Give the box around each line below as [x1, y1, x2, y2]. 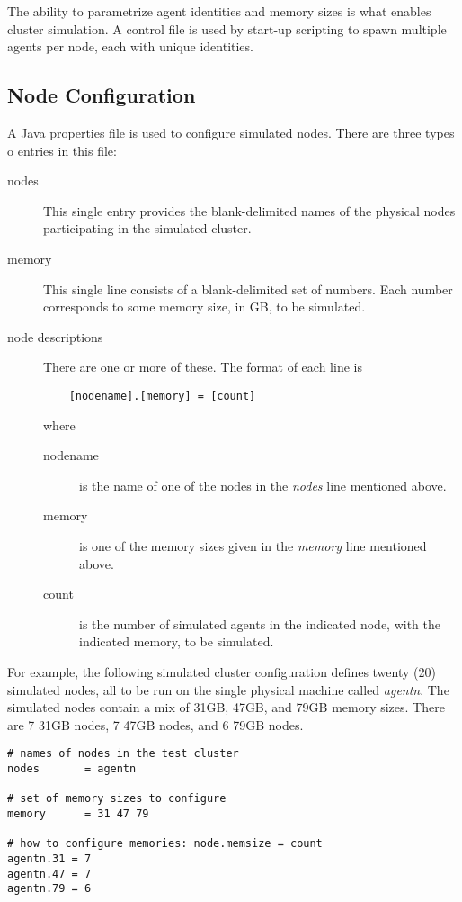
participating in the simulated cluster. [43, 219, 252, 238]
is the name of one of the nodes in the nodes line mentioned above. [79, 475, 447, 494]
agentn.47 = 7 [7, 867, 92, 880]
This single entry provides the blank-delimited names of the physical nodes [43, 201, 456, 220]
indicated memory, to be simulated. [79, 632, 274, 651]
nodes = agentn [7, 762, 137, 775]
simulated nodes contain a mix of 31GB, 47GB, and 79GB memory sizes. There [7, 698, 445, 717]
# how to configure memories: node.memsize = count [7, 837, 323, 851]
